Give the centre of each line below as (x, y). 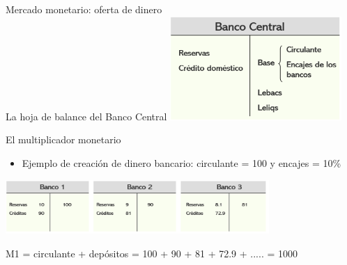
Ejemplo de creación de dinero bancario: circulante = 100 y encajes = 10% (182, 163)
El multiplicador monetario (63, 139)
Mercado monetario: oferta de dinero (84, 9)
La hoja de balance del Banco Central (86, 116)
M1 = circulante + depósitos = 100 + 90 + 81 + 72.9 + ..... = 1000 (152, 253)
